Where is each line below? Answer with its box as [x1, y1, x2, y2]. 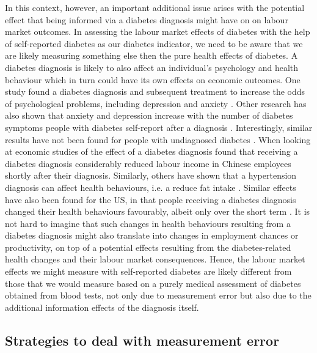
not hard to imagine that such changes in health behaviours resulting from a [5, 217, 291, 229]
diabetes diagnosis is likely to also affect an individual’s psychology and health [5, 61, 299, 73]
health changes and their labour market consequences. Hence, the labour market [5, 253, 305, 266]
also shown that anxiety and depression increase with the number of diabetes [5, 109, 293, 122]
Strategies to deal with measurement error [5, 330, 280, 349]
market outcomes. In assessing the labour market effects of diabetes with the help [5, 25, 310, 38]
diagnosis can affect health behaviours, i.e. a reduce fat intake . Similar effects [5, 180, 296, 193]
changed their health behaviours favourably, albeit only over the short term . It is [5, 205, 310, 218]
